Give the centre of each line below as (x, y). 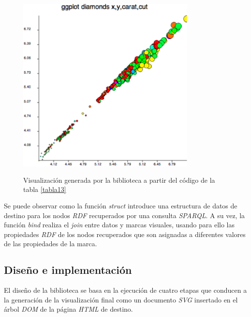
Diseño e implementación (68, 270)
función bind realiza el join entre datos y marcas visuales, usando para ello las (119, 225)
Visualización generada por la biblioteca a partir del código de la (119, 180)
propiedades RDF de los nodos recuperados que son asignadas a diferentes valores (125, 234)
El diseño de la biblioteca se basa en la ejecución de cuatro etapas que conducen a (125, 290)
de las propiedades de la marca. (51, 244)
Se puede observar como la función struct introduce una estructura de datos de (121, 205)
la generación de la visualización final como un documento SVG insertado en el (121, 299)
